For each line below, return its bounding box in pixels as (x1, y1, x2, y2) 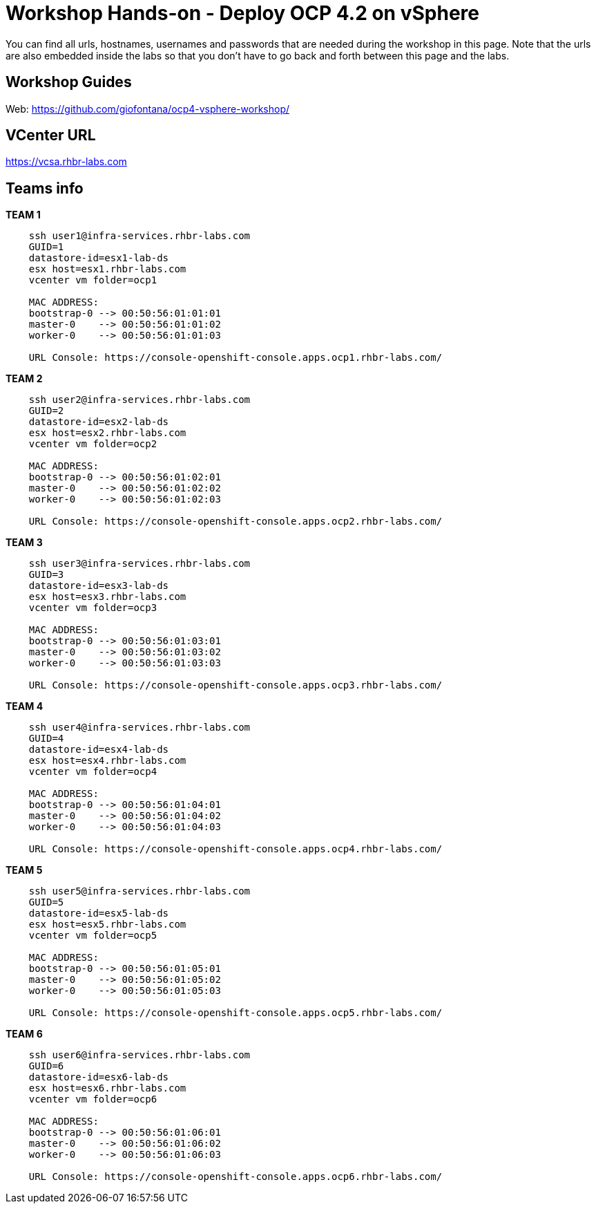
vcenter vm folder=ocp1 (28, 274, 157, 286)
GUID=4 (28, 733, 64, 744)
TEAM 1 (6, 209, 41, 221)
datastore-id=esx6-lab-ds (28, 1071, 169, 1083)
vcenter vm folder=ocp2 (28, 438, 157, 450)
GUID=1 (28, 241, 64, 253)
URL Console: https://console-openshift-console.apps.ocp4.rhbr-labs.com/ (28, 843, 443, 855)
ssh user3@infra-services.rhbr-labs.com (28, 558, 251, 570)
